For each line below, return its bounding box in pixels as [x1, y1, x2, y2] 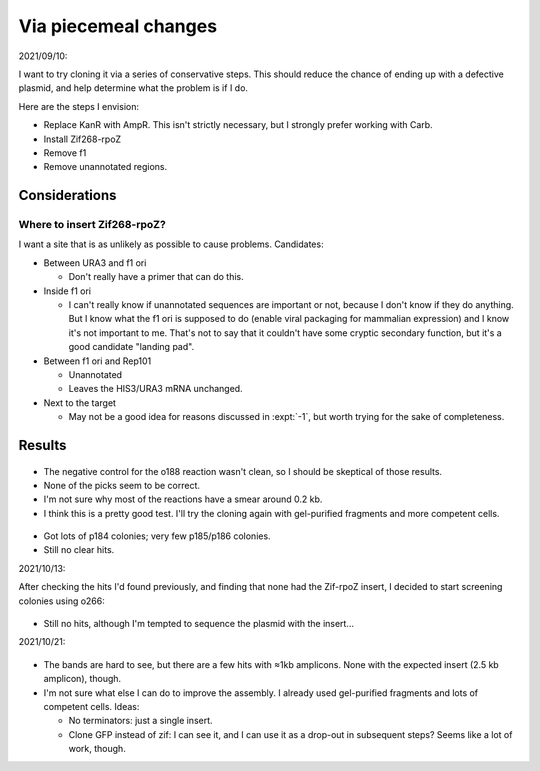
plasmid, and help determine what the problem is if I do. [18, 82, 249, 94]
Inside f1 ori [43, 285, 92, 297]
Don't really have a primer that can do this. [68, 271, 244, 283]
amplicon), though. [43, 673, 122, 685]
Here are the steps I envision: [18, 100, 140, 112]
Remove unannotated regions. [43, 161, 168, 173]
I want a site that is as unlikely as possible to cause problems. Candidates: [18, 238, 324, 250]
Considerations [18, 187, 117, 204]
